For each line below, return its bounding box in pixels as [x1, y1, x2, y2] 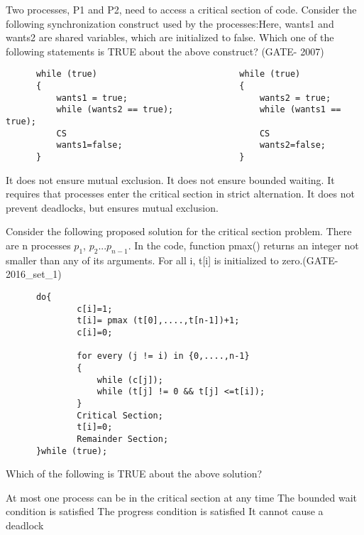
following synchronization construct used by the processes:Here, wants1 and [6, 16, 334, 31]
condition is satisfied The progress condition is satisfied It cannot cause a [6, 504, 324, 519]
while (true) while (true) [35, 69, 301, 80]
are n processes [6, 238, 71, 252]
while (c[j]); [96, 374, 163, 385]
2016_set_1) [6, 266, 62, 281]
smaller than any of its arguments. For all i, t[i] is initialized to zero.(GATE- [6, 252, 338, 267]
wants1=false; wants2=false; [56, 140, 326, 151]
